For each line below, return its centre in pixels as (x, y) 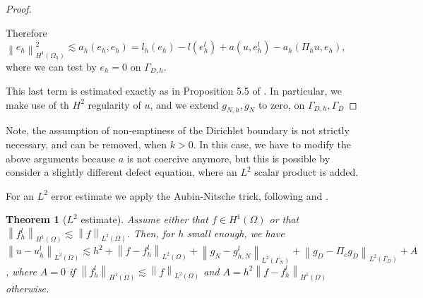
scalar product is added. (306, 172)
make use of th (37, 104)
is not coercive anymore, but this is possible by (228, 158)
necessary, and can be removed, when (87, 144)
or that (284, 219)
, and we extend (184, 104)
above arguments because (60, 158)
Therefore (26, 32)
